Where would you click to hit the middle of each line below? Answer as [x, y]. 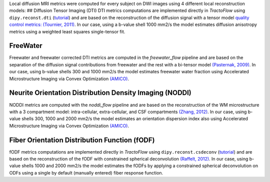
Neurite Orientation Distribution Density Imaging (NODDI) [100, 93]
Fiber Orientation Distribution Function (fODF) [82, 140]
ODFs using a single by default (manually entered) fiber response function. [86, 173]
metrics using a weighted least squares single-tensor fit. [67, 31]
